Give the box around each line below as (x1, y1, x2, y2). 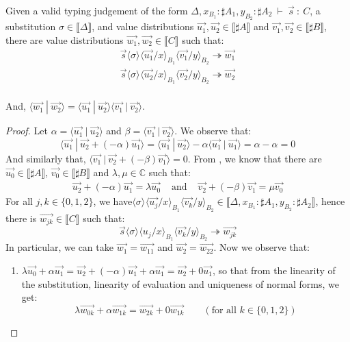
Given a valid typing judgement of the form (5, 3, 188, 17)
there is (5, 210, 37, 225)
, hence (315, 194, 345, 208)
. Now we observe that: (213, 240, 310, 254)
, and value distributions (92, 19, 194, 34)
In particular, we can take (5, 240, 113, 254)
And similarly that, (5, 151, 86, 165)
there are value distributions (5, 32, 124, 47)
